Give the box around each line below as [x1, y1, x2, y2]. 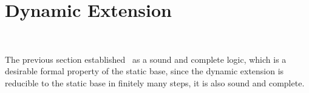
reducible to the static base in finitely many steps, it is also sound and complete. [5, 76, 305, 89]
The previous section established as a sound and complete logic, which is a [5, 53, 287, 65]
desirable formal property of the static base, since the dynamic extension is [5, 65, 284, 77]
